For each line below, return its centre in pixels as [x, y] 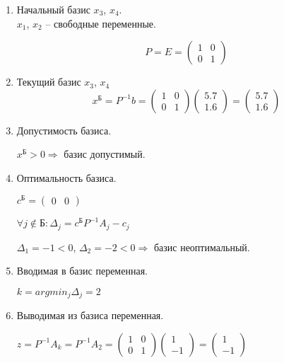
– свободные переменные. [101, 23]
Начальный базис [53, 9]
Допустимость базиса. [64, 130]
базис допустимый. [105, 154]
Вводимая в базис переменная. [82, 271]
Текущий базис [49, 82]
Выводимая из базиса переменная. [90, 315]
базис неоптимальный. [202, 247]
